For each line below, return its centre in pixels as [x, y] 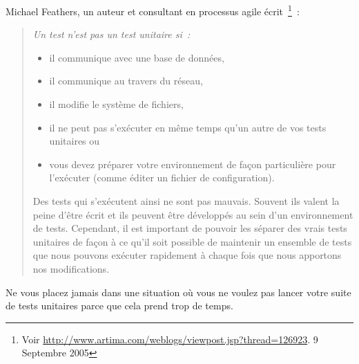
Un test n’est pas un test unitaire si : [111, 34]
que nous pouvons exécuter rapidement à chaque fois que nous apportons [187, 255]
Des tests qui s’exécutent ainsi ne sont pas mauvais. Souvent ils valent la [186, 201]
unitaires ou [75, 141]
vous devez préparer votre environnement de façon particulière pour [193, 164]
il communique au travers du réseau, [126, 81]
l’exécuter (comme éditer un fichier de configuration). [162, 178]
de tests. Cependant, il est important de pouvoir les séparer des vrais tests [190, 228]
